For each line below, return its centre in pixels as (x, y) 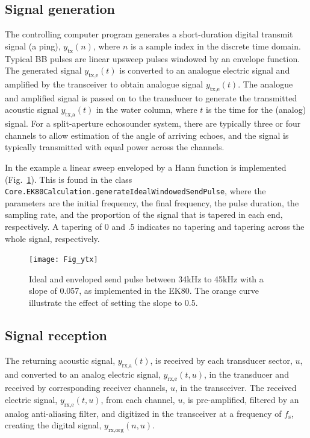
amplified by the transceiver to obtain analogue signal (104, 84)
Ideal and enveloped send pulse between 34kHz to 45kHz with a (146, 278)
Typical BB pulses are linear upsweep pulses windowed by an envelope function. (153, 58)
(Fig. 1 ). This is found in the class (69, 179)
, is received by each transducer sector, (221, 360)
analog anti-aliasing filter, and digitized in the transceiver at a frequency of (143, 413)
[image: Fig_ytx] (64, 260)
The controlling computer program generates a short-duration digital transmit (149, 34)
